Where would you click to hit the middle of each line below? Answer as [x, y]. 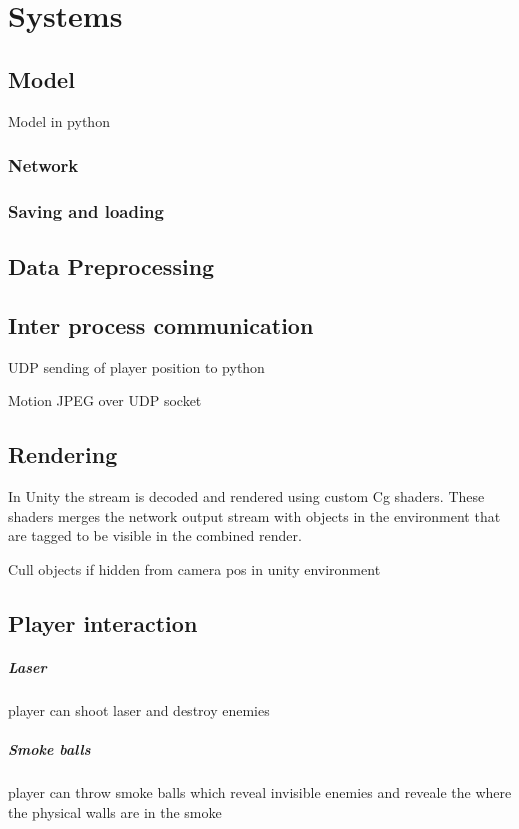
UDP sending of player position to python [136, 366]
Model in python [59, 120]
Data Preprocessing [111, 266]
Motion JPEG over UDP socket [105, 400]
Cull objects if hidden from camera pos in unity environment [194, 569]
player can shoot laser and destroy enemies [139, 709]
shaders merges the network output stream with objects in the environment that [254, 515]
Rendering [63, 454]
